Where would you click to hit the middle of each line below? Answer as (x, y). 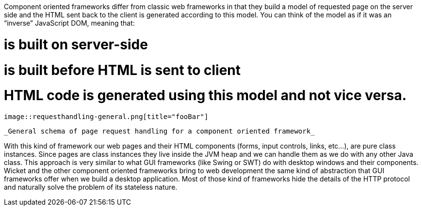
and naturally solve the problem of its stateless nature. (91, 187)
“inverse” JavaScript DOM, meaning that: (69, 23)
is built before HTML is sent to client (122, 70)
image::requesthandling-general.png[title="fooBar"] (106, 117)
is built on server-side (76, 44)
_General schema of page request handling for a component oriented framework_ (159, 131)
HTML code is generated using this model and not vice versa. (205, 96)
